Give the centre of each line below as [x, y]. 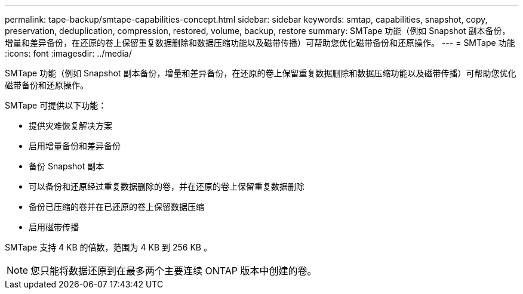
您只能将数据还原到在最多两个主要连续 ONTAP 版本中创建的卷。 [174, 271]
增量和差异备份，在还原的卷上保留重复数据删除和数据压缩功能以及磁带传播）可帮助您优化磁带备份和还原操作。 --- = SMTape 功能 [260, 43]
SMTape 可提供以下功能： [56, 105]
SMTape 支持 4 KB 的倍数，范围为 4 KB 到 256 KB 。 [108, 247]
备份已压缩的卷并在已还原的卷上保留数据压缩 [116, 207]
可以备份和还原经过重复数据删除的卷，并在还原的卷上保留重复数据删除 [167, 186]
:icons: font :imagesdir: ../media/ [68, 53]
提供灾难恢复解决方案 [70, 126]
